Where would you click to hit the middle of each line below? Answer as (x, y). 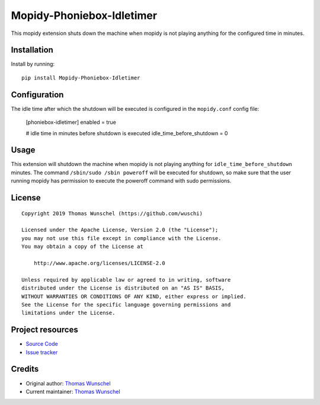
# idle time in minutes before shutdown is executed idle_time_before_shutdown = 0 (127, 133)
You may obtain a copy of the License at (82, 247)
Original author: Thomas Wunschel (68, 383)
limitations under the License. (68, 313)
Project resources (44, 330)
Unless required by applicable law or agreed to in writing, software (126, 280)
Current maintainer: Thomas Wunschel (73, 391)
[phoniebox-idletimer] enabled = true (71, 122)
